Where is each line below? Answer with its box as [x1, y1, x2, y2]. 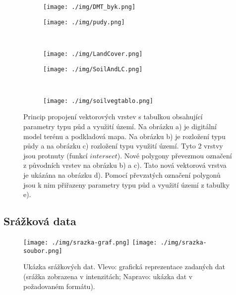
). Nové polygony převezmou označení [117, 150, 232, 160]
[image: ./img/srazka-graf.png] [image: [23, 239, 157, 246]
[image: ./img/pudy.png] [43, 18, 125, 26]
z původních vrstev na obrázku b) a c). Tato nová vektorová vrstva [23, 160, 227, 170]
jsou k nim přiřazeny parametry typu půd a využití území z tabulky [23, 179, 230, 190]
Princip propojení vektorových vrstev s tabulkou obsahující [23, 111, 203, 122]
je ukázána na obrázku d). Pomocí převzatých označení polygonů [23, 170, 221, 180]
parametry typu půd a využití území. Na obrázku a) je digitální [23, 121, 217, 132]
